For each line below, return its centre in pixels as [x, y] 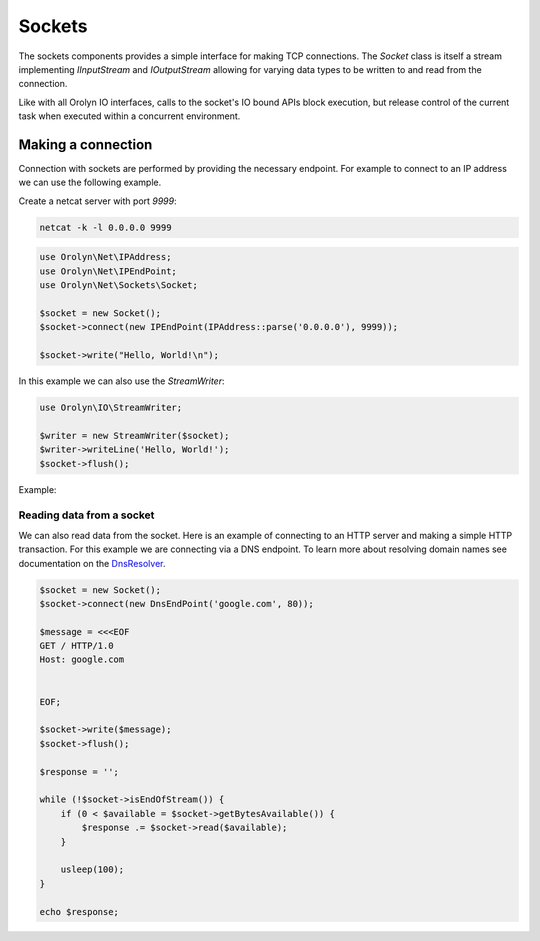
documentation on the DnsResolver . [92, 563]
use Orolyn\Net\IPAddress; [105, 257]
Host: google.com [82, 659]
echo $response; [79, 911]
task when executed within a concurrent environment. [129, 116]
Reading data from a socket [86, 515]
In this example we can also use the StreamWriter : [121, 381]
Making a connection [85, 144]
